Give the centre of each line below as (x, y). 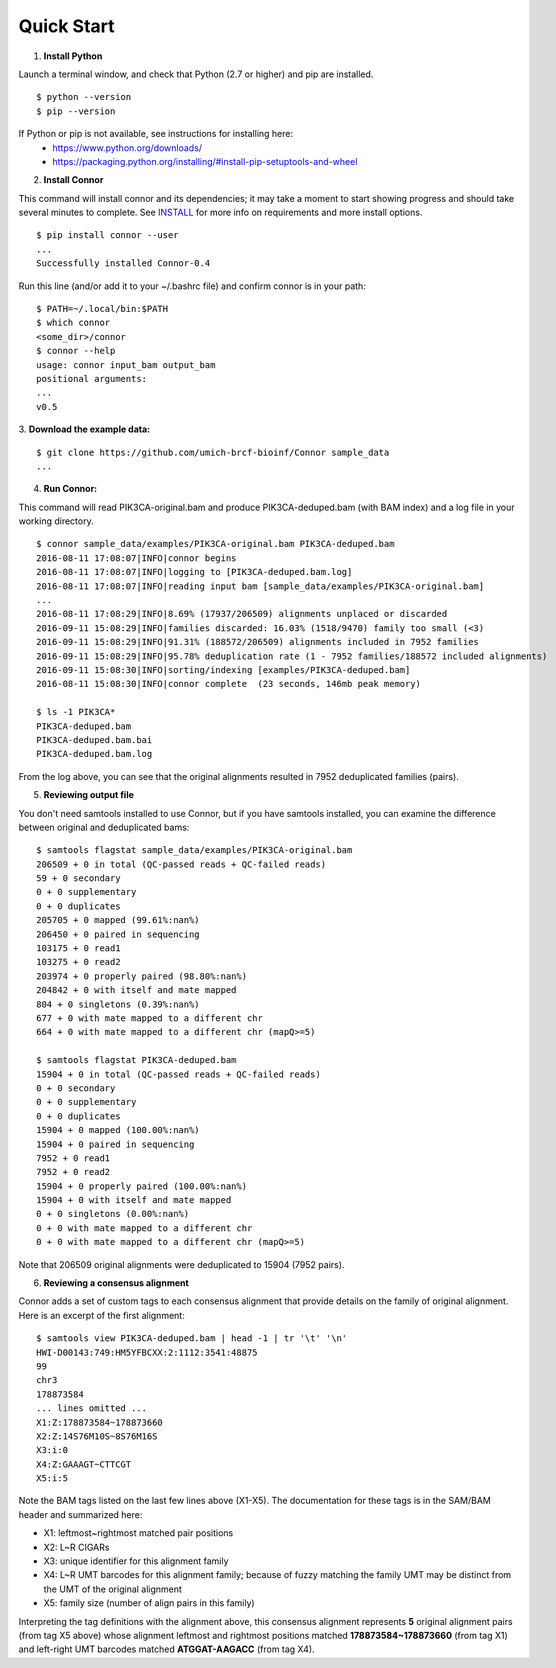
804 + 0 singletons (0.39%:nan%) (118, 1004)
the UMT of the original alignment (112, 1589)
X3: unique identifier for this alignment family (136, 1561)
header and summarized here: (80, 1514)
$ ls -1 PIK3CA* (76, 712)
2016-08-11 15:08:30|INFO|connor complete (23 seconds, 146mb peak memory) (229, 684)
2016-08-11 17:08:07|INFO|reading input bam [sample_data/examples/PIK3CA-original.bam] (260, 586)
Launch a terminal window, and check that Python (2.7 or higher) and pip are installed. (196, 74)
